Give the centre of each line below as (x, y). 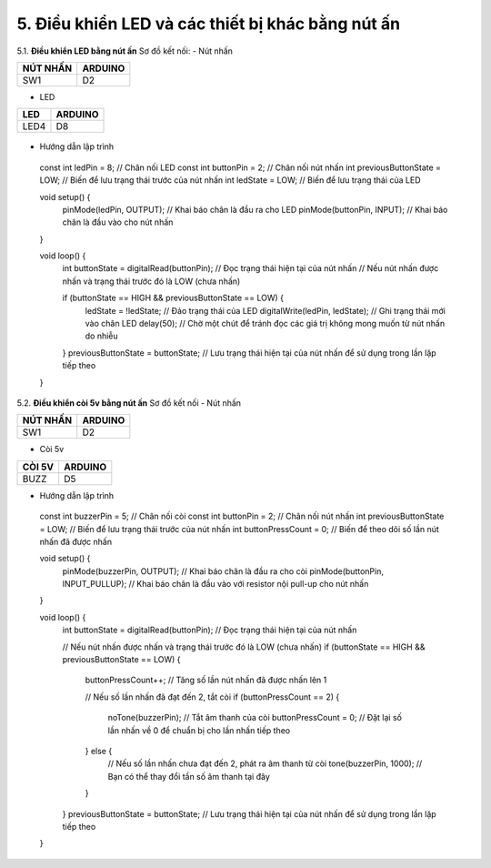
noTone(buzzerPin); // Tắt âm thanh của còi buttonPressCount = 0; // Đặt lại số (255, 718)
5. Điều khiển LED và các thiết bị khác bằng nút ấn (208, 24)
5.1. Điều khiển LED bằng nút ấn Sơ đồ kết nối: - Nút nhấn (125, 51)
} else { (99, 751)
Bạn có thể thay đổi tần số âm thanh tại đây (189, 776)
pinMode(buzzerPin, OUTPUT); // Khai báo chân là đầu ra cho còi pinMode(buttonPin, (223, 571)
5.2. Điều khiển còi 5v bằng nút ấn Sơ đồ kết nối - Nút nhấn (129, 403)
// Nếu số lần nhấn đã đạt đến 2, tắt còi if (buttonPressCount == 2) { (212, 697)
